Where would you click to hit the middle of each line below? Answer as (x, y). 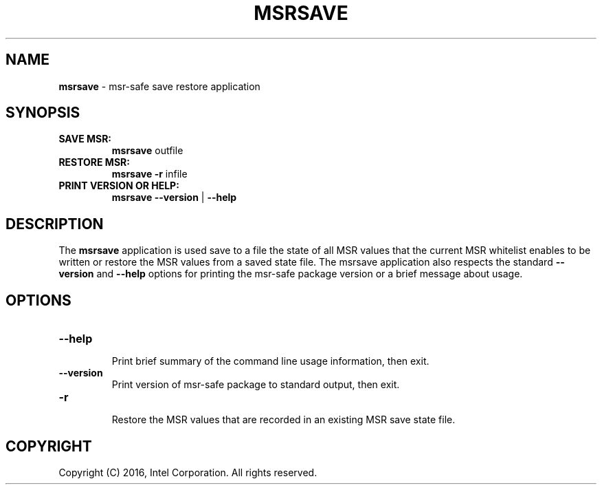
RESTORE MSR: (94, 162)
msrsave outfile (147, 151)
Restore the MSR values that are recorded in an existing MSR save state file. (283, 420)
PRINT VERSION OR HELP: (119, 186)
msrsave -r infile (149, 174)
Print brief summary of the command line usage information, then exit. (270, 361)
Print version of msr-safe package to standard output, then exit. (256, 385)
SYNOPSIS (43, 113)
